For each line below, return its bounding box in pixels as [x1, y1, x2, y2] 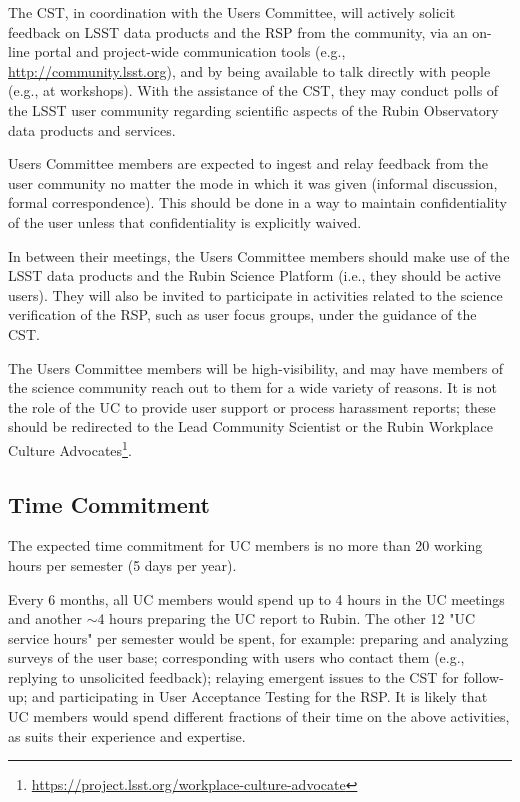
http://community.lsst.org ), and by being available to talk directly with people [8, 60, 491, 81]
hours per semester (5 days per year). [8, 554, 237, 575]
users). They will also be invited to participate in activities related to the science [8, 284, 503, 305]
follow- [463, 666, 504, 687]
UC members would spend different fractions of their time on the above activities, [8, 706, 510, 727]
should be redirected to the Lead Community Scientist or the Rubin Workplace [8, 416, 493, 437]
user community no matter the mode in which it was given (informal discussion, [8, 172, 498, 193]
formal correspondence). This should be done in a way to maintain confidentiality [8, 192, 507, 213]
